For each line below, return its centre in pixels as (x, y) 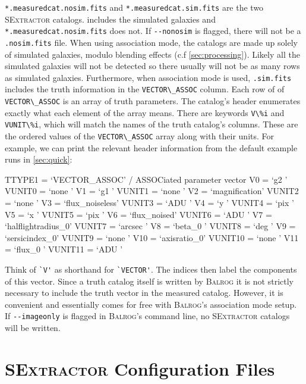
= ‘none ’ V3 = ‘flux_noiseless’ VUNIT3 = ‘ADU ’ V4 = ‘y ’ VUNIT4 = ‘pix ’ (149, 203)
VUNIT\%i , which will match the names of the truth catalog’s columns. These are (152, 124)
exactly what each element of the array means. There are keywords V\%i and (145, 112)
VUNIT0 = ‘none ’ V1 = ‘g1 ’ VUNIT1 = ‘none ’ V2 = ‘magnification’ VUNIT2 (152, 191)
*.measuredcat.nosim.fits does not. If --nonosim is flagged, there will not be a (153, 31)
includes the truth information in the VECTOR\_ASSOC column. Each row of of (145, 89)
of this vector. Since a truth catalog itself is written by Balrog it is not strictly (149, 281)
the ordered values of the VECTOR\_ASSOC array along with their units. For (140, 136)
